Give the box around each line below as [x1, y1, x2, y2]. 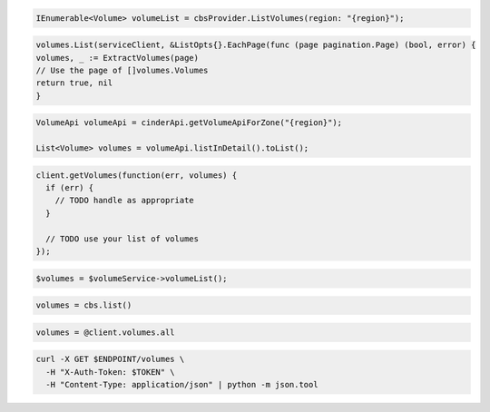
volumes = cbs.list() [35, 300, 132, 310]
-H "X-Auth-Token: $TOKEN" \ [45, 367, 176, 377]
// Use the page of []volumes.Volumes [35, 64, 209, 75]
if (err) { [45, 182, 94, 193]
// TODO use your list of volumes [45, 233, 200, 244]
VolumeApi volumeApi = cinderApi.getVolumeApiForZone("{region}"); [35, 118, 343, 128]
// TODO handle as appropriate [54, 195, 194, 206]
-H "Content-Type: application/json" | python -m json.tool [45, 379, 318, 390]
